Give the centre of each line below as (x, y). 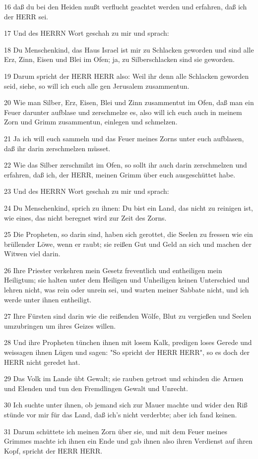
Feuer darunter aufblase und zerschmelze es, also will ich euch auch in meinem (123, 112)
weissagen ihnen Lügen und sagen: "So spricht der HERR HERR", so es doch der (127, 352)
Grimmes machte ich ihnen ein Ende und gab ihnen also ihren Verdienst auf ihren (128, 441)
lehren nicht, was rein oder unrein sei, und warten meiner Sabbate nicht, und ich (127, 290)
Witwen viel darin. (32, 254)
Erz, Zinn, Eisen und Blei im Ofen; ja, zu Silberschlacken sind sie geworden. (119, 59)
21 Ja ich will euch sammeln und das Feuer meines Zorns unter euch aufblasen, (124, 138)
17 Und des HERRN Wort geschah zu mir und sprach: (87, 33)
